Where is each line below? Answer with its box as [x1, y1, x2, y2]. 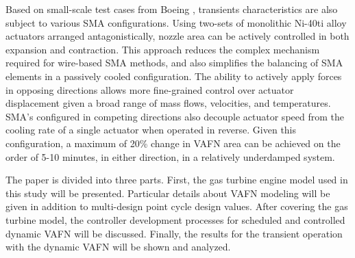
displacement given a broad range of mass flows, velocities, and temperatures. [5, 96, 331, 110]
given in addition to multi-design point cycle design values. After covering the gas [5, 199, 348, 214]
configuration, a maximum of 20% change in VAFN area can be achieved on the [5, 136, 341, 150]
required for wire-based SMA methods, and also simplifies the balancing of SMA [5, 55, 343, 70]
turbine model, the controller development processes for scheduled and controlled [5, 212, 345, 227]
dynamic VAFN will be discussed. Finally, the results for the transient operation [5, 226, 343, 240]
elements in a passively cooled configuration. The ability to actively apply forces [5, 68, 342, 83]
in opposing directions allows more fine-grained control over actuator [5, 82, 294, 96]
